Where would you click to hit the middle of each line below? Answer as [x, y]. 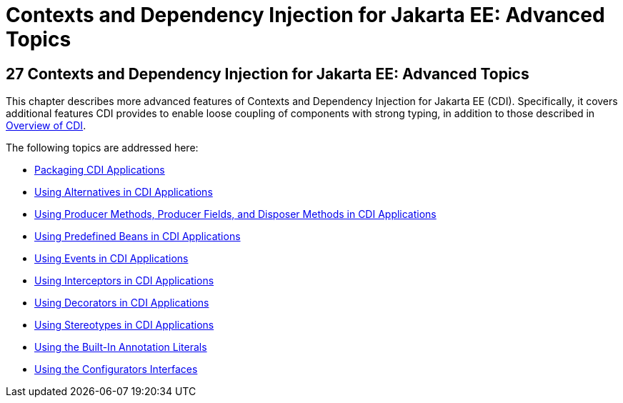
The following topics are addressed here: [102, 148]
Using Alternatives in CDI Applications [124, 192]
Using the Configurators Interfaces [116, 369]
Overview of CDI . [46, 126]
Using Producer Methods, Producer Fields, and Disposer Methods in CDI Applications [235, 214]
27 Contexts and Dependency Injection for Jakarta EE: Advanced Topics [268, 74]
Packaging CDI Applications [100, 170]
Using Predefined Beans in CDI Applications [138, 237]
